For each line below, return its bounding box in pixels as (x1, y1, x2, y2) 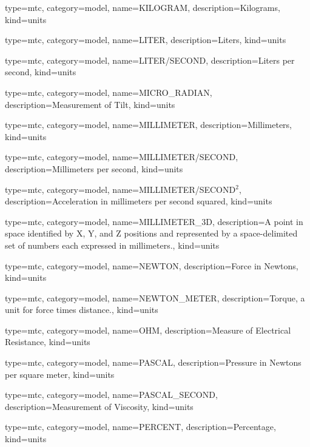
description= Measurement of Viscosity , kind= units (5, 400, 194, 412)
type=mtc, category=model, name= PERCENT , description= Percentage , (5, 420, 276, 433)
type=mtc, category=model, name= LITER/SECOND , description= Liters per (5, 53, 295, 66)
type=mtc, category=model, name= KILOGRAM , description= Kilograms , (5, 1, 280, 13)
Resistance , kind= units (5, 335, 90, 348)
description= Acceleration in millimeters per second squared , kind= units (5, 195, 272, 207)
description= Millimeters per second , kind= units (5, 162, 183, 175)
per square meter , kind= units (5, 368, 115, 380)
